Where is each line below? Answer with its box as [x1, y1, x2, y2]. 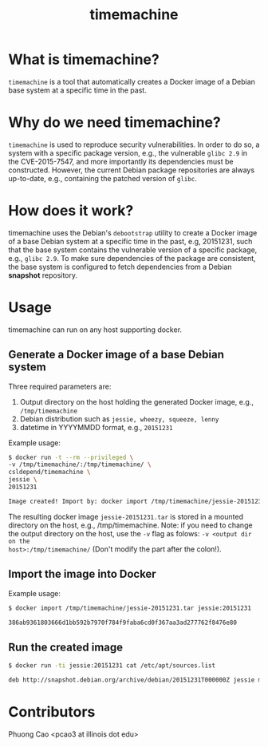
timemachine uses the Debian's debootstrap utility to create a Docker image [8, 227, 258, 237]
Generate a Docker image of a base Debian [8, 348, 225, 362]
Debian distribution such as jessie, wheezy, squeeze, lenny [19, 413, 219, 424]
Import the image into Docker [8, 567, 157, 581]
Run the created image [8, 640, 124, 654]
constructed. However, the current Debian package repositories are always [8, 165, 255, 175]
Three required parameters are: [8, 381, 112, 391]
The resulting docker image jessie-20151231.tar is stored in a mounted [8, 512, 243, 521]
